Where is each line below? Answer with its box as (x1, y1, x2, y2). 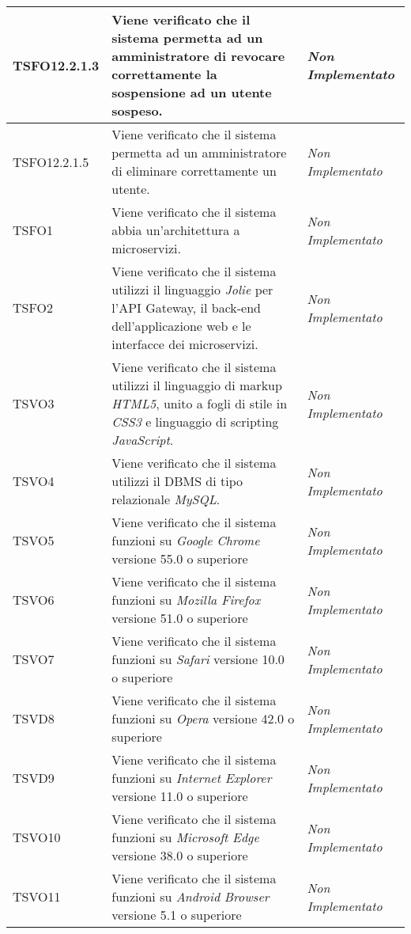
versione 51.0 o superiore (111, 609, 248, 627)
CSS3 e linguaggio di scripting (111, 412, 279, 431)
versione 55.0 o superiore (111, 549, 248, 568)
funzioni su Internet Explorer (111, 769, 272, 787)
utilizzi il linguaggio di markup (111, 376, 282, 394)
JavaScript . (111, 431, 174, 449)
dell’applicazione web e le (111, 317, 251, 335)
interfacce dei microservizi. (111, 335, 258, 353)
